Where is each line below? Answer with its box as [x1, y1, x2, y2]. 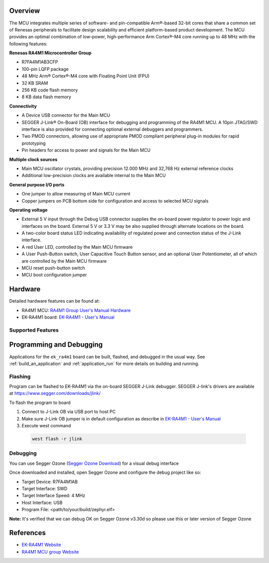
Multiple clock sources [9, 156, 58, 162]
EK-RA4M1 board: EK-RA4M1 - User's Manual [21, 314, 115, 320]
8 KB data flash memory [21, 94, 72, 100]
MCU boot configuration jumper [21, 272, 87, 278]
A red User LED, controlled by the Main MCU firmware [21, 244, 133, 250]
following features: [9, 40, 48, 47]
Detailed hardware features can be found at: [9, 298, 100, 304]
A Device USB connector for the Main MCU [21, 112, 111, 118]
